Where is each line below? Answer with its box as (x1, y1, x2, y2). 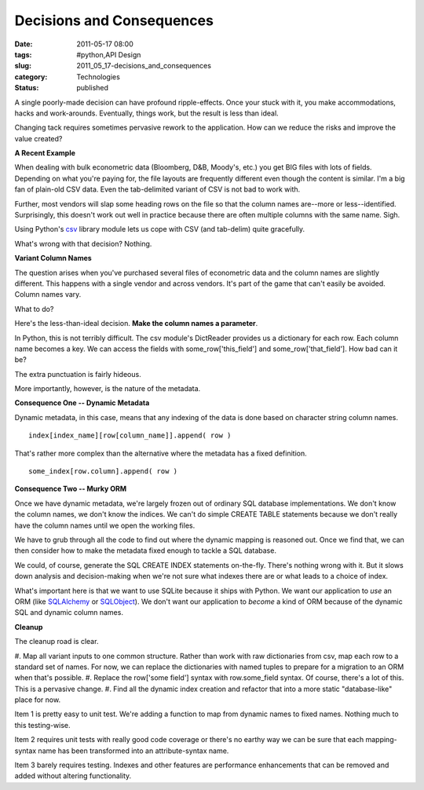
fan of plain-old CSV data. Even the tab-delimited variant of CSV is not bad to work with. (14, 185, 301, 194)
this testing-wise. (14, 720, 71, 730)
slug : (14, 61, 31, 71)
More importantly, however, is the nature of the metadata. (14, 384, 201, 393)
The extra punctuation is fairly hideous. (14, 369, 141, 379)
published (76, 83, 109, 93)
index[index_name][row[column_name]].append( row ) (28, 431, 232, 440)
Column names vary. (14, 290, 82, 299)
